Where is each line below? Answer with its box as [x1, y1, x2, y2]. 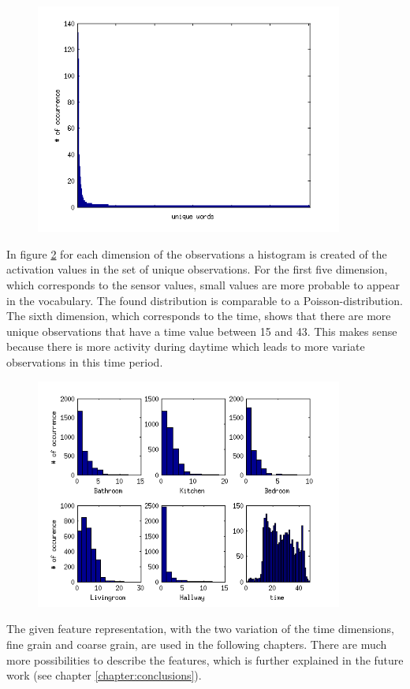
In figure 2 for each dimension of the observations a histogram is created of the [6, 245, 387, 262]
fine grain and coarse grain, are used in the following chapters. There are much [6, 635, 387, 652]
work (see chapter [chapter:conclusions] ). [6, 667, 202, 683]
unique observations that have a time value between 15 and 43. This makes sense [6, 322, 397, 339]
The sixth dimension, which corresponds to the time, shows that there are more [6, 307, 391, 324]
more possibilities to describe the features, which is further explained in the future [6, 651, 404, 668]
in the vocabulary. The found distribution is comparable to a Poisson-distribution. [6, 292, 403, 308]
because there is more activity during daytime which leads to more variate [6, 338, 365, 355]
